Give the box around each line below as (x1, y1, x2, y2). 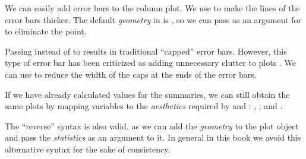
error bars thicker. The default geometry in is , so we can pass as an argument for (5, 13, 302, 26)
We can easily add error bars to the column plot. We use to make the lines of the (5, 2, 300, 14)
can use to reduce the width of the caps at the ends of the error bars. (5, 68, 257, 80)
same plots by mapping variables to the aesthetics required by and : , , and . (5, 100, 283, 112)
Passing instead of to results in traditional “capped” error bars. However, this (5, 44, 287, 57)
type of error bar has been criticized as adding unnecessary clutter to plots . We (5, 56, 296, 69)
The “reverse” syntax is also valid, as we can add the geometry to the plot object (5, 119, 299, 132)
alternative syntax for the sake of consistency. (5, 142, 171, 155)
